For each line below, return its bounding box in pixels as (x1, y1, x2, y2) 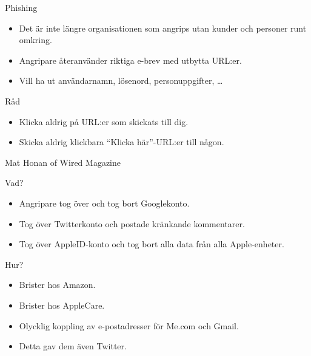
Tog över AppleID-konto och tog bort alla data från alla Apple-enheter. (19, 238, 284, 250)
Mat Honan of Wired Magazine (5, 156, 121, 168)
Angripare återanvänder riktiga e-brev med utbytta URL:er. (19, 53, 242, 66)
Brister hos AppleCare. (19, 298, 105, 311)
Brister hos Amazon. (19, 278, 96, 291)
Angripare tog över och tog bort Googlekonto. (19, 196, 190, 209)
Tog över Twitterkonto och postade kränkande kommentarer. (19, 217, 245, 230)
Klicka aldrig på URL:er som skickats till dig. (19, 115, 189, 128)
